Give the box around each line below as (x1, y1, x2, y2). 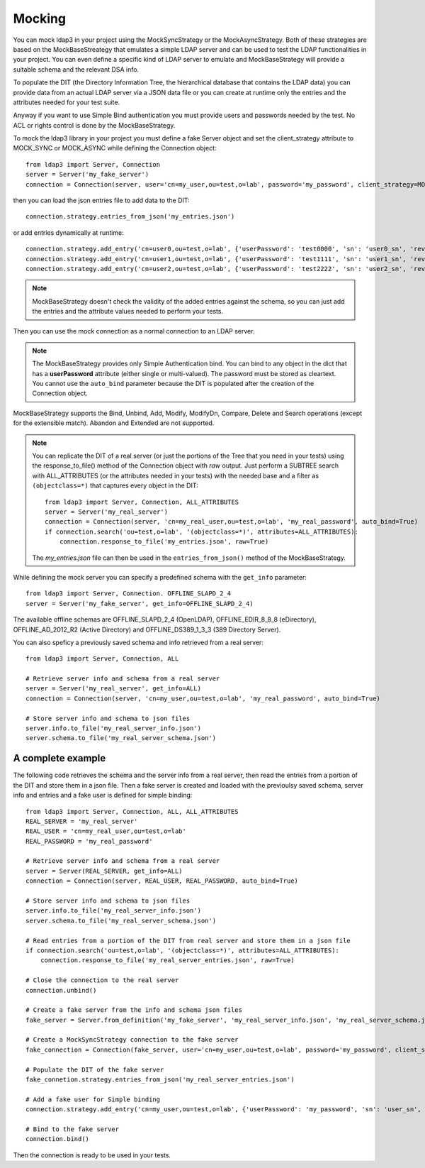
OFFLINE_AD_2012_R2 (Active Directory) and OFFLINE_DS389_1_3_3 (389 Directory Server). (13, 625, 281, 634)
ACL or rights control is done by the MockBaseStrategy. (13, 121, 176, 129)
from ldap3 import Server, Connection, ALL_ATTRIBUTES (45, 497, 239, 506)
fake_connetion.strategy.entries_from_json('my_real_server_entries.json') (25, 1076, 295, 1084)
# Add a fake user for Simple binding (25, 1095, 161, 1103)
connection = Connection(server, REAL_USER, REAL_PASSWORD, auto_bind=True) (25, 877, 299, 885)
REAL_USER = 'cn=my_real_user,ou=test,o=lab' (25, 827, 187, 835)
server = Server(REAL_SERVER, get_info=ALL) (25, 866, 183, 875)
